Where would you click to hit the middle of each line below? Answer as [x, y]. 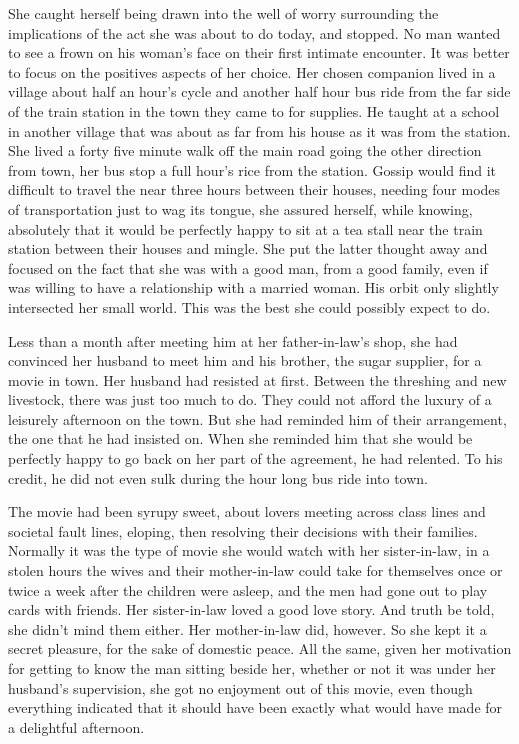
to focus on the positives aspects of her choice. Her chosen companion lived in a [252, 71]
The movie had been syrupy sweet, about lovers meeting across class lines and [247, 511]
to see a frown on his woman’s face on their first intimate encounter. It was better [259, 52]
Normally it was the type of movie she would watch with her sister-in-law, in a [249, 550]
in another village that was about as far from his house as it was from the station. [259, 130]
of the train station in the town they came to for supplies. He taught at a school [254, 110]
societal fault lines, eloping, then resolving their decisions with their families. [243, 530]
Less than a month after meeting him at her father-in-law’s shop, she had [233, 340]
